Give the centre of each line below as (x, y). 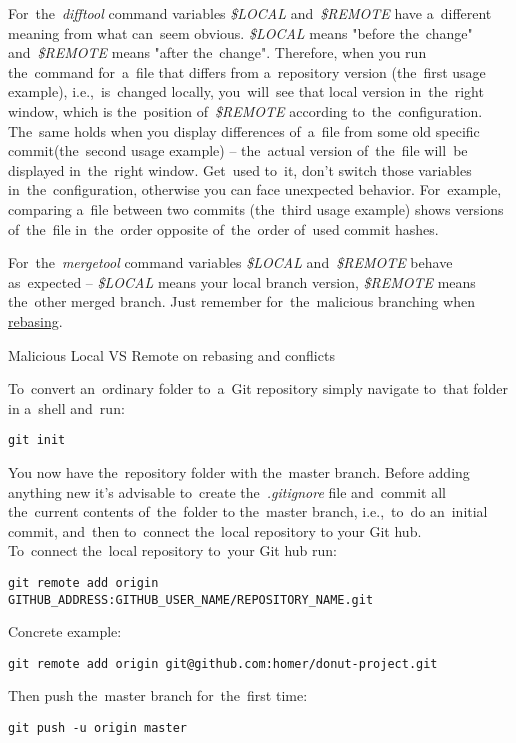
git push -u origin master (97, 728)
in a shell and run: (66, 407)
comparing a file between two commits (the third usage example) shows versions (256, 208)
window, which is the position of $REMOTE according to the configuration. (245, 110)
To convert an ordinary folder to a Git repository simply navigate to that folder (258, 388)
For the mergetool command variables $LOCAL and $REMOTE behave (230, 262)
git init (37, 440)
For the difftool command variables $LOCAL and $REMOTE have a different (250, 13)
